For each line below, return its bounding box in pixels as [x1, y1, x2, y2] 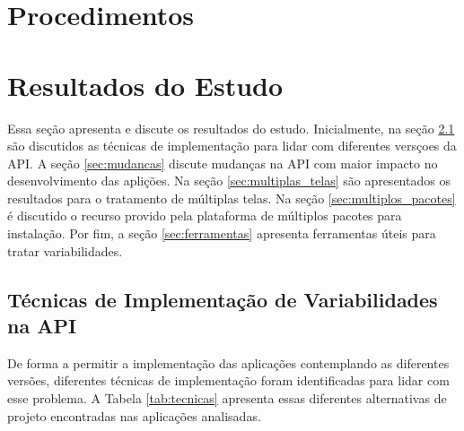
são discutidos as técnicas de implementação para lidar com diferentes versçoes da [7, 136, 457, 155]
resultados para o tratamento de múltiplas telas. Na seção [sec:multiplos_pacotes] [7, 188, 456, 207]
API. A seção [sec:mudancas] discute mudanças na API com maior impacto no [7, 153, 438, 172]
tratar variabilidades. [7, 241, 123, 260]
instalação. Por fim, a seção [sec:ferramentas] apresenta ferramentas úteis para [7, 224, 436, 243]
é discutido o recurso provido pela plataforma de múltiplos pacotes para [7, 206, 402, 225]
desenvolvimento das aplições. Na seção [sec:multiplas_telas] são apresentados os [7, 171, 451, 190]
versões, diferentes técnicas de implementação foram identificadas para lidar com [7, 371, 450, 390]
